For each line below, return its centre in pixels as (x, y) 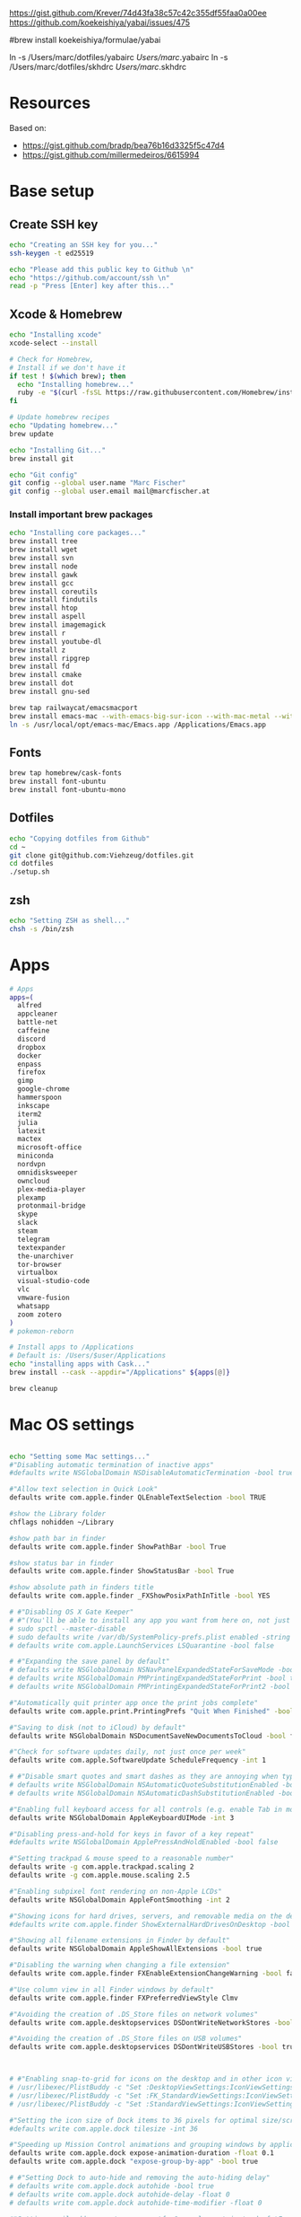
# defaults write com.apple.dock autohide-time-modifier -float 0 (136, 2203)
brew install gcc (42, 583)
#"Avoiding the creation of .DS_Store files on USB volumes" (126, 2039)
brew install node (43, 566)
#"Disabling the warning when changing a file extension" (120, 1966)
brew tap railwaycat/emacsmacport (74, 708)
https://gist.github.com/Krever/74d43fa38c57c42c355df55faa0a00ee (138, 13)
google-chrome (43, 1089)
